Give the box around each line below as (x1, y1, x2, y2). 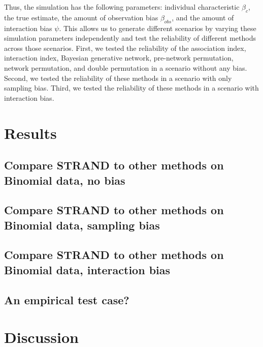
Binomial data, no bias (4, 172, 125, 188)
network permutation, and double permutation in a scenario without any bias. (4, 62, 247, 73)
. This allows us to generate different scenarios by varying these (59, 22, 256, 33)
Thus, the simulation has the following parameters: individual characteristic (4, 2, 240, 12)
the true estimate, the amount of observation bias (4, 12, 158, 22)
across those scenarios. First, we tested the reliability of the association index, (4, 42, 246, 53)
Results (4, 122, 57, 143)
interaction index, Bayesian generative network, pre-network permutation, (4, 52, 234, 63)
